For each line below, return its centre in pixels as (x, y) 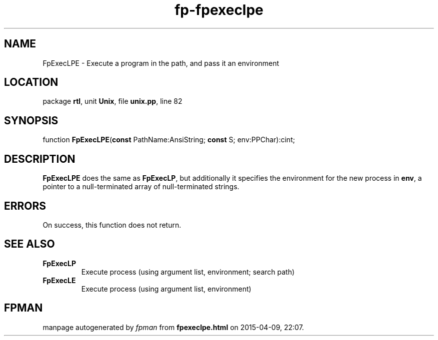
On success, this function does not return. (112, 225)
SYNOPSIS (31, 120)
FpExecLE (59, 280)
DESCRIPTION (40, 159)
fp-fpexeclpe (219, 10)
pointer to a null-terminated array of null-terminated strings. (141, 187)
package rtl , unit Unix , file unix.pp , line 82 (112, 101)
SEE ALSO (29, 244)
